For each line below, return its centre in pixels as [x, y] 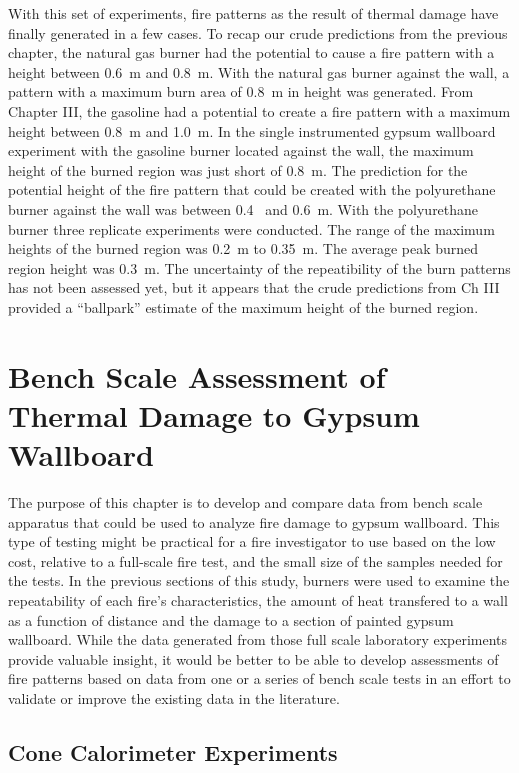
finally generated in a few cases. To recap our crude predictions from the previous [258, 32]
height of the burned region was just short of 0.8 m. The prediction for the [238, 169]
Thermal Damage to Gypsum [214, 414]
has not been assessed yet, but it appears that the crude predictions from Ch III [254, 287]
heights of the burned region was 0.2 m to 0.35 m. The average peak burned [243, 248]
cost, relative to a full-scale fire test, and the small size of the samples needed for [255, 560]
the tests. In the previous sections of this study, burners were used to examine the [259, 580]
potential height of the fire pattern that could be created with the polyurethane [252, 189]
